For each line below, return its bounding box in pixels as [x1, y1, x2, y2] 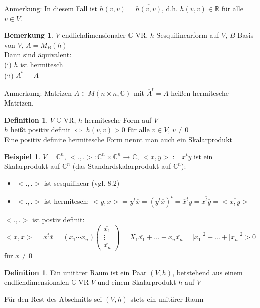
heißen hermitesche [171, 87, 229, 98]
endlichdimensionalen [4, 277, 69, 287]
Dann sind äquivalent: [4, 49, 72, 60]
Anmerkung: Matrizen [4, 87, 72, 98]
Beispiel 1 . [4, 151, 41, 161]
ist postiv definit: [32, 214, 85, 224]
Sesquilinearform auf [156, 30, 219, 40]
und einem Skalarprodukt [97, 277, 176, 287]
